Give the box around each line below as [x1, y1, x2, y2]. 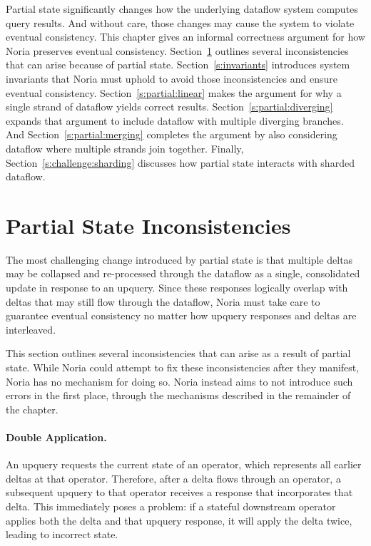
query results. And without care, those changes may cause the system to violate [6, 15, 355, 30]
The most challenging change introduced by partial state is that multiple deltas [6, 252, 353, 267]
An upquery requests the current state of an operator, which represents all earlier [6, 457, 362, 472]
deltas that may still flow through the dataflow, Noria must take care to [6, 294, 320, 309]
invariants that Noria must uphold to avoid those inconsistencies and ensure [6, 71, 337, 86]
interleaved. [6, 321, 56, 336]
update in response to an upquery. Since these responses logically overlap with [6, 280, 348, 295]
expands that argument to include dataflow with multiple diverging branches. [6, 113, 344, 128]
